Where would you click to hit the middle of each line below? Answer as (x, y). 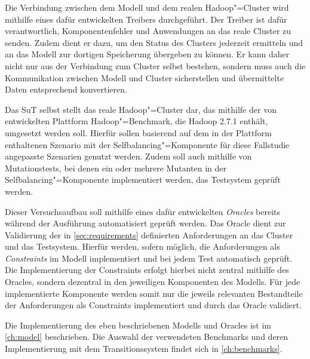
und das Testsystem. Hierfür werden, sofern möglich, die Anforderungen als (142, 246)
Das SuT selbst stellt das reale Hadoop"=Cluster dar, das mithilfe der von (141, 109)
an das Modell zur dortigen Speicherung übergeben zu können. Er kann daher (147, 54)
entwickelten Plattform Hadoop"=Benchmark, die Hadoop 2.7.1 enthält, (136, 121)
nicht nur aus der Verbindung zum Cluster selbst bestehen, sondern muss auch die (155, 65)
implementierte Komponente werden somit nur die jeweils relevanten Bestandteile (154, 293)
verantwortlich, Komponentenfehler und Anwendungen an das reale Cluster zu (148, 31)
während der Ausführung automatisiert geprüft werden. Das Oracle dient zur (145, 223)
